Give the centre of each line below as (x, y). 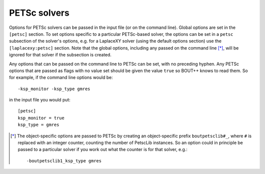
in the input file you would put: (40, 100)
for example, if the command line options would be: (61, 77)
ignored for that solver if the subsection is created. (60, 55)
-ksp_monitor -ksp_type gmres (54, 89)
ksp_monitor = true (41, 118)
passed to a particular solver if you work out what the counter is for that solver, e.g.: (103, 149)
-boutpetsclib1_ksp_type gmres (64, 161)
